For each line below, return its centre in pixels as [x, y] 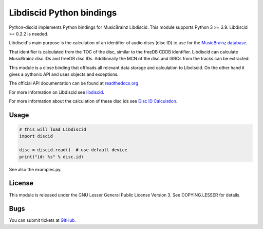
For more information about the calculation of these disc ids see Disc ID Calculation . [93, 101]
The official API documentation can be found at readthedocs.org [74, 83]
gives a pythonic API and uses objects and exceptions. [64, 74]
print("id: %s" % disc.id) [51, 157]
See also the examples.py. [35, 169]
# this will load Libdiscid [53, 130]
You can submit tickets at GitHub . [43, 220]
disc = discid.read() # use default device [73, 150]
